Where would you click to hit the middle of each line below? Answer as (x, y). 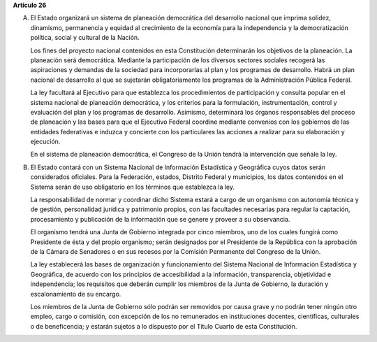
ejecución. (45, 142)
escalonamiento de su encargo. (76, 294)
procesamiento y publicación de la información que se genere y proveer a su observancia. (160, 219)
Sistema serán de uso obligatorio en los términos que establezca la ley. (133, 187)
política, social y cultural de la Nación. (85, 38)
